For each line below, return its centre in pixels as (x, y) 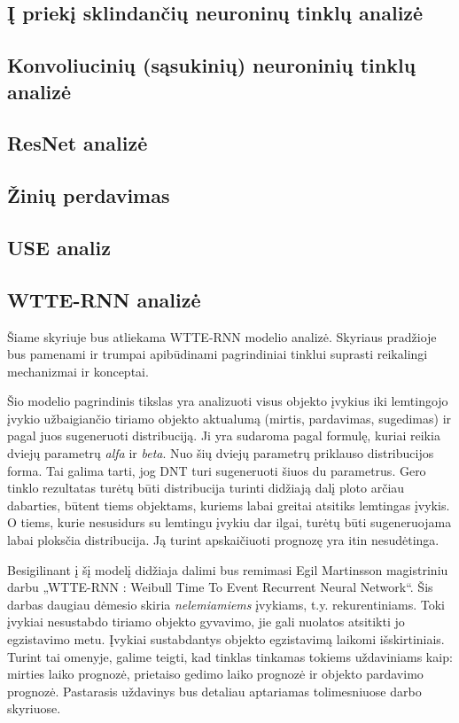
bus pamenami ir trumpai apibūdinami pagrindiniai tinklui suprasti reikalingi (218, 354)
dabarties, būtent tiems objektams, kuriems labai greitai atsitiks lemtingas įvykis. (229, 505)
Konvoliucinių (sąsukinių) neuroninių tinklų (212, 65)
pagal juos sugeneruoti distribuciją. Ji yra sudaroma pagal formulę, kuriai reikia (224, 435)
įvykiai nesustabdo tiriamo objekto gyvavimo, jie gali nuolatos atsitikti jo (206, 622)
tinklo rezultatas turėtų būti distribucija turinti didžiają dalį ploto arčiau (206, 488)
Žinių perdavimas (89, 195)
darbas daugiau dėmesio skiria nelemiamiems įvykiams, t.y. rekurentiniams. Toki (226, 604)
